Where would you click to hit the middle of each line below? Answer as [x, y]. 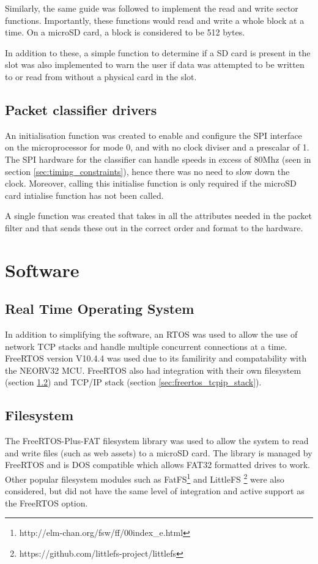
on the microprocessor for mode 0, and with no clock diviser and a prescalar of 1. [157, 147]
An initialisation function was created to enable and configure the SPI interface [153, 135]
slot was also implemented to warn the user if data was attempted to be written [155, 65]
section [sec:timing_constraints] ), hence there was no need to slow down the [147, 171]
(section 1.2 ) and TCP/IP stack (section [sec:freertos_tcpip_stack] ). [133, 382]
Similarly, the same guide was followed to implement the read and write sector [152, 8]
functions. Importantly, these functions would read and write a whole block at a [155, 20]
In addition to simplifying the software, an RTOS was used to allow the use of [151, 334]
